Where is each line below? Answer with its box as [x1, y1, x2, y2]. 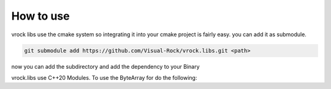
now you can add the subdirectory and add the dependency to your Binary [11, 63, 200, 70]
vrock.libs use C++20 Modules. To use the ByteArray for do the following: [11, 74, 197, 81]
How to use [11, 9, 70, 23]
